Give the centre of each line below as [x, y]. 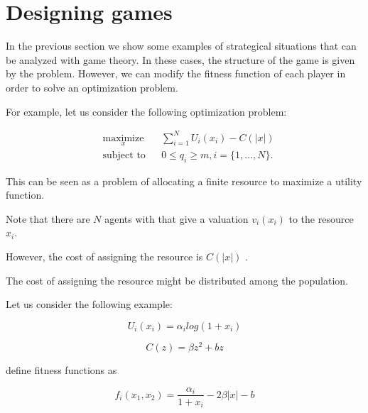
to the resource [321, 218]
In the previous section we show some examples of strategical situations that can [181, 46]
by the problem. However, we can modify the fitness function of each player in [176, 73]
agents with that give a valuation [177, 218]
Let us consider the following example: [89, 304]
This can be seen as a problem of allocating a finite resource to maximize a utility [184, 181]
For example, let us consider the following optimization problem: [146, 111]
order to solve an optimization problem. [92, 87]
